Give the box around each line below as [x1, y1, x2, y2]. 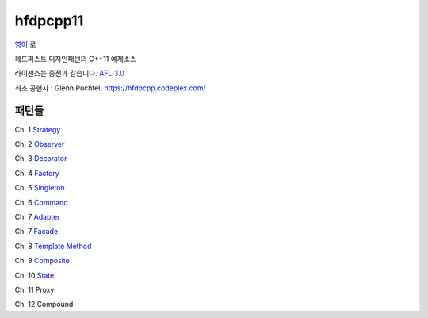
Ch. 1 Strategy [14, 125, 61, 134]
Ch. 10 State [14, 270, 55, 280]
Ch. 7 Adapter [14, 212, 60, 221]
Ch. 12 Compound [14, 300, 74, 309]
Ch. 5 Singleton [14, 183, 65, 193]
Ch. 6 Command [14, 197, 68, 207]
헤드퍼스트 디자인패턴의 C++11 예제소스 [14, 54, 137, 63]
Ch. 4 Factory [14, 168, 59, 178]
